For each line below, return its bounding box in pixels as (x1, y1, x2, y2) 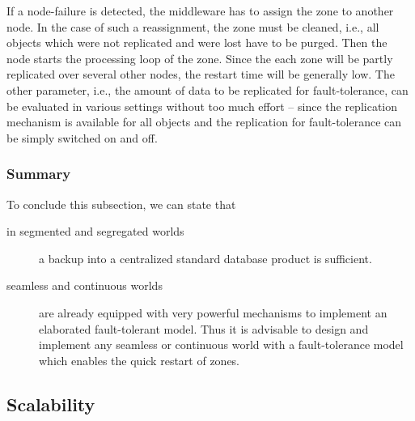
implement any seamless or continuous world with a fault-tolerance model (39, 336, 404, 353)
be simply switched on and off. (6, 129, 158, 146)
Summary (6, 164, 71, 184)
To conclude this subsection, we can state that (6, 195, 236, 212)
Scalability (6, 391, 95, 416)
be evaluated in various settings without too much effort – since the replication (6, 97, 398, 114)
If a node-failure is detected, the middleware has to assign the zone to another (6, 2, 394, 19)
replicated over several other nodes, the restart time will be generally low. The (6, 66, 395, 83)
